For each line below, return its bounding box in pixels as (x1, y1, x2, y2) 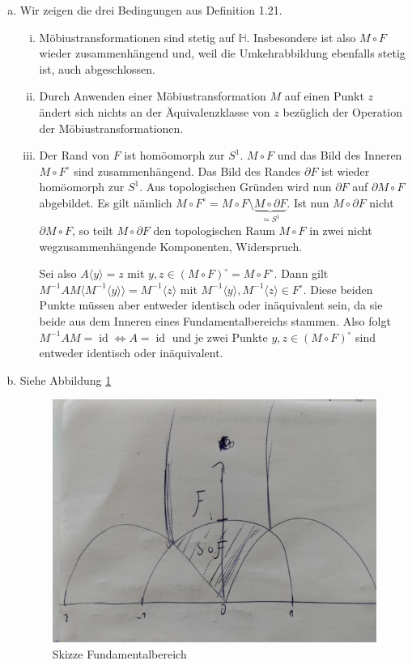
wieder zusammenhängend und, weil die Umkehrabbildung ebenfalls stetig (39, 45, 406, 62)
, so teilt (72, 221, 113, 238)
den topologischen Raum (153, 221, 275, 238)
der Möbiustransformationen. (39, 119, 184, 136)
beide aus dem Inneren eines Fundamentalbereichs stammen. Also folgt (39, 312, 391, 329)
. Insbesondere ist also (246, 28, 356, 45)
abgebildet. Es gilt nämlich (39, 194, 172, 211)
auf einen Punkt (284, 87, 364, 104)
